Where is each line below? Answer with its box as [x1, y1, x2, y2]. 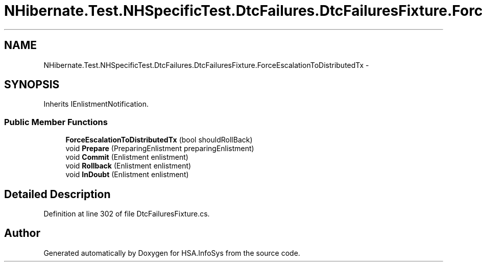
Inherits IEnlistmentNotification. [43, 100, 149, 109]
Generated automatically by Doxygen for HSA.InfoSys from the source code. [43, 248, 300, 257]
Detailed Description [4, 187, 111, 201]
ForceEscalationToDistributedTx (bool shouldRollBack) [65, 135, 253, 144]
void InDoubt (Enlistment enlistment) [65, 170, 189, 179]
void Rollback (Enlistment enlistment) [65, 161, 191, 171]
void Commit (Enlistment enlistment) [65, 153, 188, 162]
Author [4, 227, 40, 240]
